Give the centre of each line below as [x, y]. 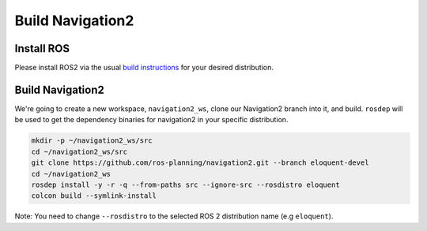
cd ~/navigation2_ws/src [79, 151]
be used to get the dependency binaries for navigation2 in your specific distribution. [151, 120]
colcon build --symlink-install [94, 196]
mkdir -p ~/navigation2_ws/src [92, 141]
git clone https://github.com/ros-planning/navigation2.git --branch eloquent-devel [200, 163]
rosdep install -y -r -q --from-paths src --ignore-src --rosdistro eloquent [185, 184]
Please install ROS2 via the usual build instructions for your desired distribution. [144, 68]
